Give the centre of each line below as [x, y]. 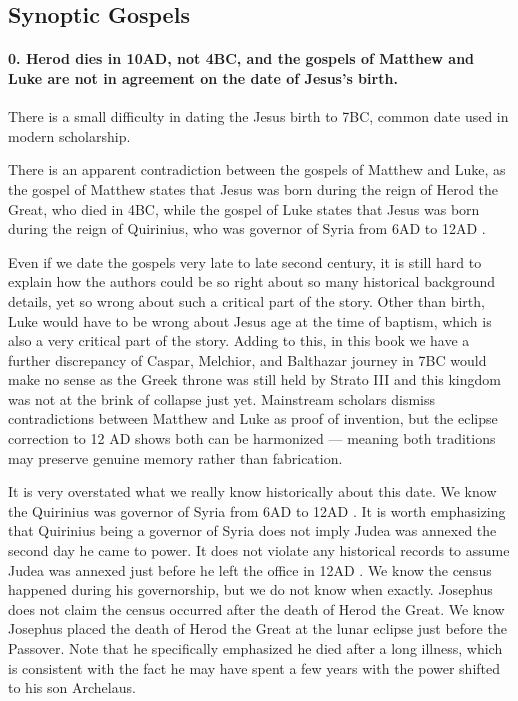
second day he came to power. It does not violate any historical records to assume [259, 550]
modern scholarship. [69, 135]
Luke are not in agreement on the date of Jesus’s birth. [203, 77]
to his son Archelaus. [72, 687]
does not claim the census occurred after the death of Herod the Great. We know [256, 608]
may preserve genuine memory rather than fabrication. [175, 457]
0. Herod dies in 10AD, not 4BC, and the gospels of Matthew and [241, 58]
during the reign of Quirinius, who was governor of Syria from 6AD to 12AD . [247, 228]
